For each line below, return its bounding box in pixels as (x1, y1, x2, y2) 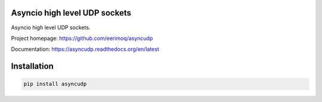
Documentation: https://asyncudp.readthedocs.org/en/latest (11, 45, 159, 53)
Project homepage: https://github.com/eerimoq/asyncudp (11, 35, 153, 42)
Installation (11, 61, 54, 72)
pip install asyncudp (23, 81, 87, 88)
